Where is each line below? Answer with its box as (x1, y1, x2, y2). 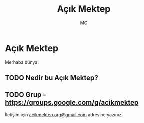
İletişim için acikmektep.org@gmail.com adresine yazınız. (5, 111, 123, 118)
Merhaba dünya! (5, 59, 39, 65)
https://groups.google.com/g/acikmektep (5, 98, 139, 107)
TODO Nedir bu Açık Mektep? (5, 74, 98, 82)
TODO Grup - (5, 91, 46, 99)
